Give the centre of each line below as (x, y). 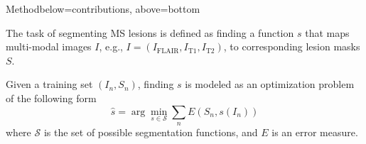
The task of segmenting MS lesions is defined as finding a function (150, 32)
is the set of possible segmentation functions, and (151, 132)
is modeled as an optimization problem (270, 84)
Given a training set (49, 84)
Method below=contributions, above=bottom (103, 9)
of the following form (51, 98)
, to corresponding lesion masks (292, 46)
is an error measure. (315, 132)
